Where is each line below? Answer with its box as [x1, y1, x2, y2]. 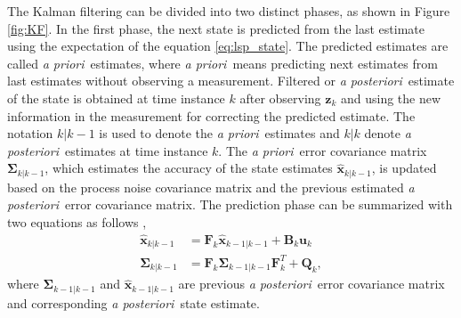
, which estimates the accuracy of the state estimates [44, 159, 333, 177]
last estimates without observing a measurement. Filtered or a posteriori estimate [7, 71, 455, 90]
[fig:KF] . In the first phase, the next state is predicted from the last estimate [7, 19, 425, 37]
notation [7, 124, 53, 143]
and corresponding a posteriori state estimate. [7, 293, 260, 312]
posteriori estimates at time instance [7, 141, 208, 159]
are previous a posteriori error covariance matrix [178, 274, 445, 293]
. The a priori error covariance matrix [218, 141, 427, 159]
